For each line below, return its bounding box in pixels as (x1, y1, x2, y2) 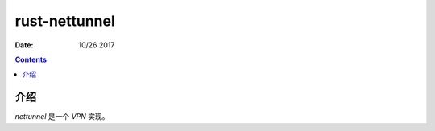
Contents (14, 55, 48, 64)
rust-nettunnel (14, 12, 116, 30)
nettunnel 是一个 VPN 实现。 (14, 112, 110, 121)
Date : (14, 40, 34, 50)
